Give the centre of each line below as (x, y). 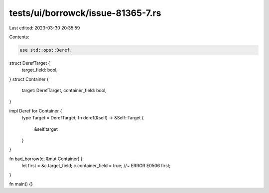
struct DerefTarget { (30, 63)
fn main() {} (21, 184)
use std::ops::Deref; (46, 50)
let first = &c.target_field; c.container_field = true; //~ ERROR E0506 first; (96, 166)
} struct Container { (29, 79)
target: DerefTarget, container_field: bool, (64, 91)
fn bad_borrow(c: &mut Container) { (46, 159)
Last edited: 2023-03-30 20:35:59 (45, 28)
